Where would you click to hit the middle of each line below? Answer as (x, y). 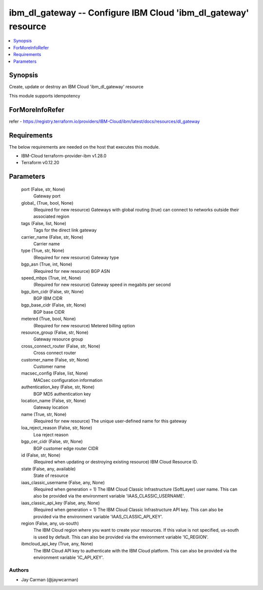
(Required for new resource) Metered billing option (84, 325)
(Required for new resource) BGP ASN (72, 271)
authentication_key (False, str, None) (58, 387)
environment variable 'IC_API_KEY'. (69, 557)
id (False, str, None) (41, 455)
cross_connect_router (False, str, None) (61, 346)
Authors (19, 570)
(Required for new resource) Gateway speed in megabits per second (102, 285)
